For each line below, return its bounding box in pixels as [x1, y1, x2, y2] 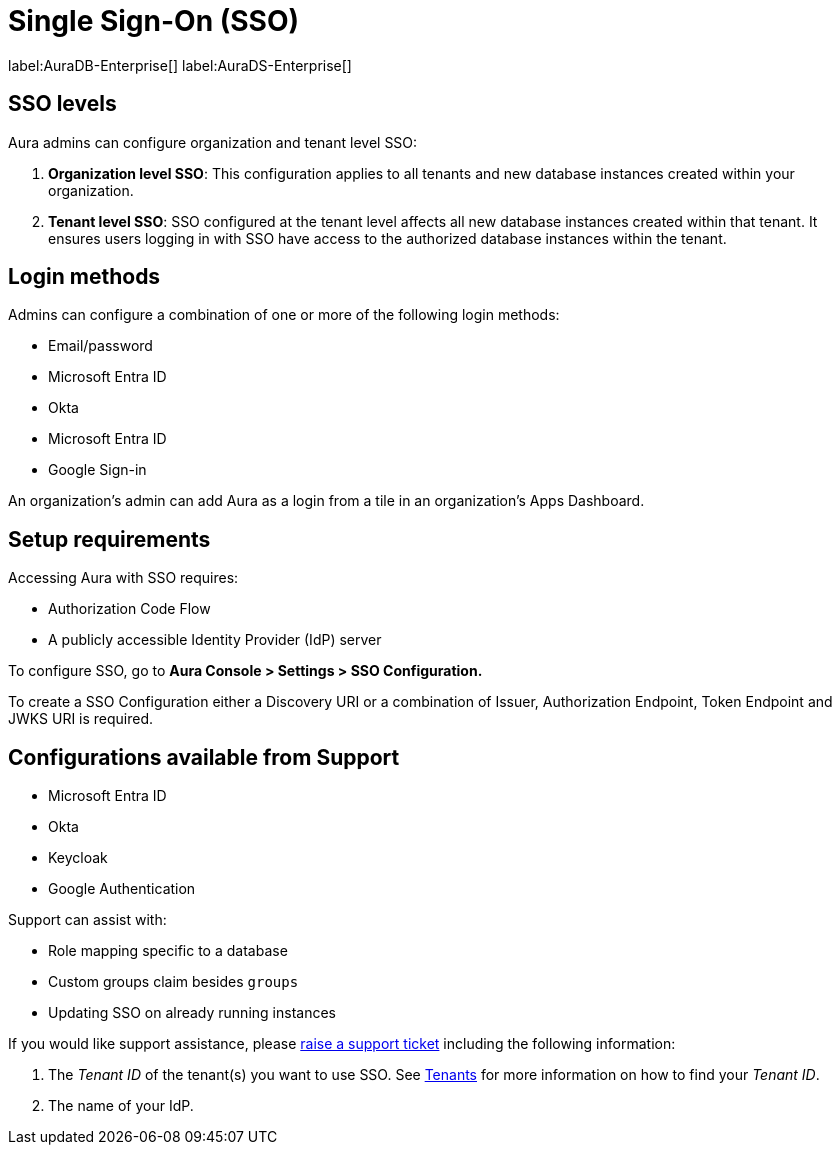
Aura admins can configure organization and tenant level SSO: [8, 133, 418, 151]
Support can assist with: [8, 911, 167, 929]
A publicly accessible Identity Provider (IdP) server [48, 631, 382, 649]
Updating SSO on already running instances [48, 1004, 336, 1022]
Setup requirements [8, 526, 211, 552]
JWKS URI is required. [8, 710, 154, 728]
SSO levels [8, 91, 117, 117]
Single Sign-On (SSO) [8, 4, 300, 38]
